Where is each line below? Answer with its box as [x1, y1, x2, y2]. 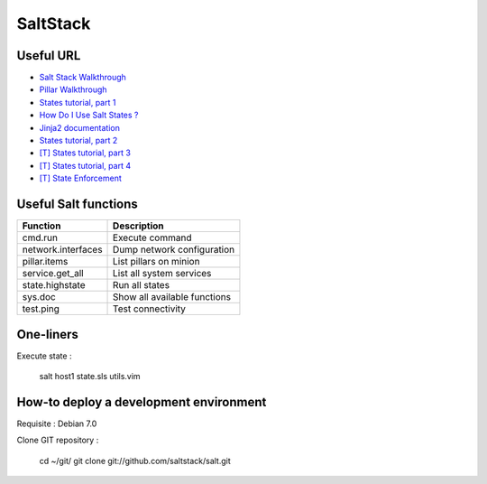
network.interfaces [22, 244, 103, 256]
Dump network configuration [113, 244, 235, 256]
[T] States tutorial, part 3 [39, 147, 131, 158]
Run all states [113, 279, 170, 292]
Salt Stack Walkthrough [39, 72, 126, 83]
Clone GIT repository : [16, 434, 99, 446]
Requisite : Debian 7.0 [16, 418, 97, 429]
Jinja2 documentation [39, 122, 121, 133]
